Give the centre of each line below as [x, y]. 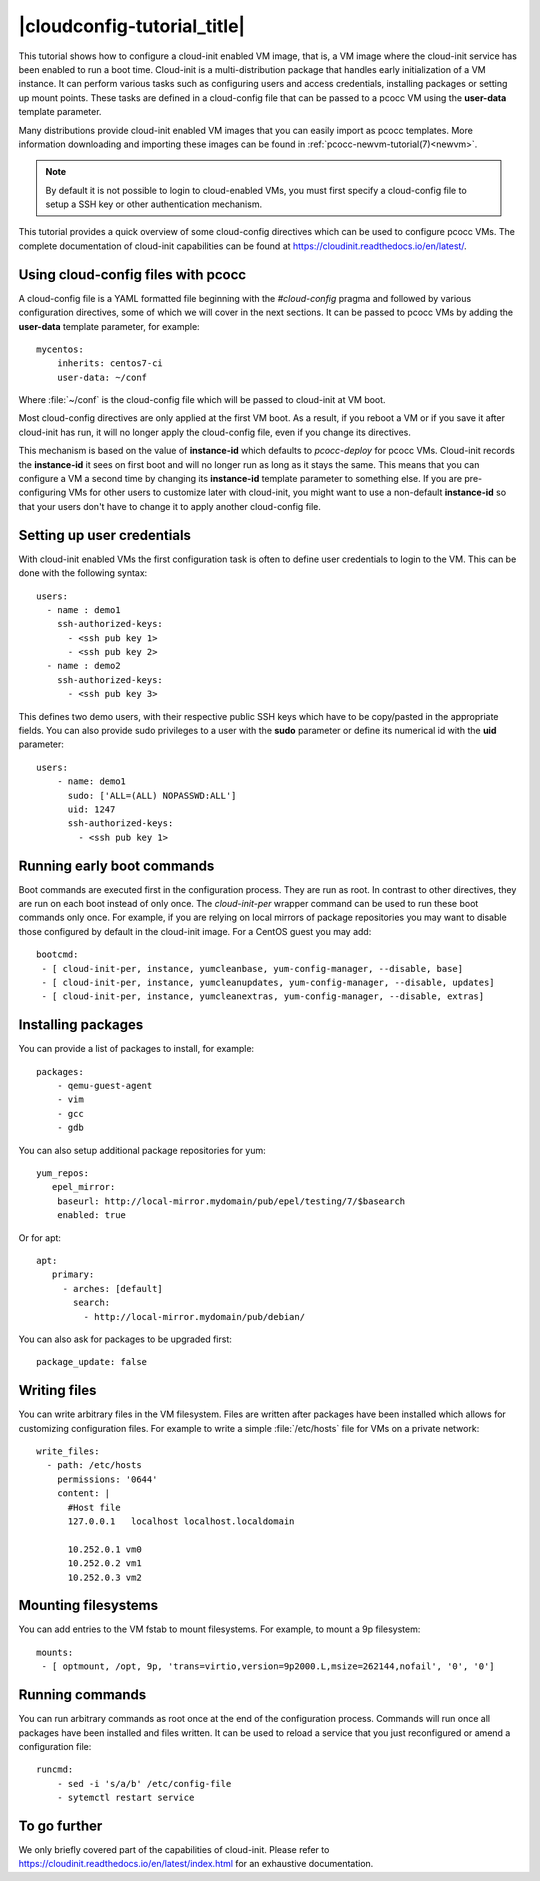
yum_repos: [63, 1173]
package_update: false [92, 1362]
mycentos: [60, 349]
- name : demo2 [83, 666]
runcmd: [55, 1769]
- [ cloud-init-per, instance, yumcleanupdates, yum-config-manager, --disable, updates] [268, 983]
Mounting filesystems [88, 1605]
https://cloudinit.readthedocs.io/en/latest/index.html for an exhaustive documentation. [196, 1864]
